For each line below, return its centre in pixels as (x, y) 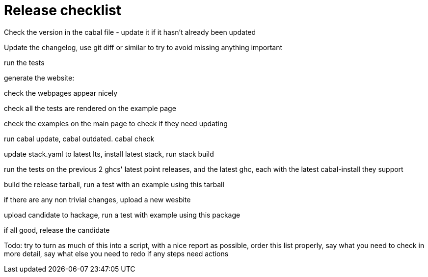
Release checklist (63, 10)
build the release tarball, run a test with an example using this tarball (114, 184)
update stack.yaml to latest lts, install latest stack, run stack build (109, 154)
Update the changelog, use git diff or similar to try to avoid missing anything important (143, 47)
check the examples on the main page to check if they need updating (116, 123)
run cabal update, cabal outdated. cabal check (79, 138)
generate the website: (39, 78)
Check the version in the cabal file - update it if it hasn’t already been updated (130, 32)
